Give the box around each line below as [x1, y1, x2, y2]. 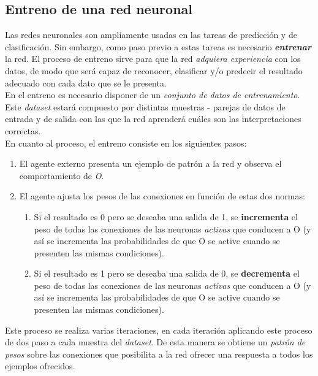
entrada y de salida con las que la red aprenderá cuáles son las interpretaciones [5, 112, 301, 125]
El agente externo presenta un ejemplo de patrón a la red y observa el [19, 157, 282, 170]
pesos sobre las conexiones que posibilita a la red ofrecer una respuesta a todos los [5, 347, 313, 360]
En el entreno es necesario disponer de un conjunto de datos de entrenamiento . [5, 88, 300, 101]
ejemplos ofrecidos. [5, 359, 75, 372]
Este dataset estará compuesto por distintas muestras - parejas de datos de [5, 100, 286, 113]
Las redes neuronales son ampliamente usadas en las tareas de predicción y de [5, 28, 297, 41]
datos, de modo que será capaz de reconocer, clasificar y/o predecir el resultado [5, 64, 303, 77]
